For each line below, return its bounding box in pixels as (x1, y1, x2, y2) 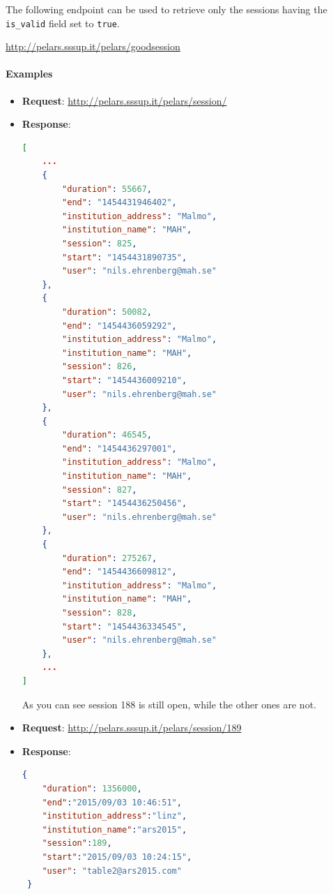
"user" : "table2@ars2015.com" (42, 865, 182, 876)
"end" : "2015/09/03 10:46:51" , (42, 797, 182, 807)
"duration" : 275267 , (62, 553, 157, 563)
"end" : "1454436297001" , (62, 443, 177, 454)
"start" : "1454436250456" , (62, 498, 187, 509)
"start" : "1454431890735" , (62, 252, 187, 262)
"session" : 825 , (62, 238, 137, 248)
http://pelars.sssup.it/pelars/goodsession (6, 39, 180, 54)
